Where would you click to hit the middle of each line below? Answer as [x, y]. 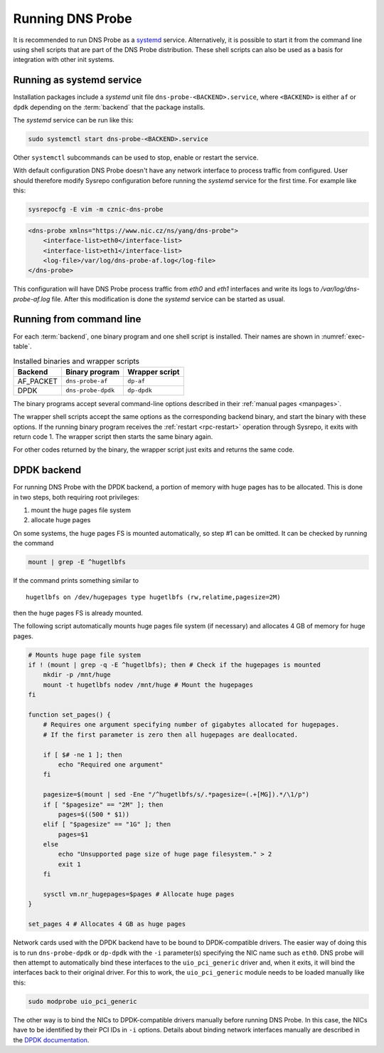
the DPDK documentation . [51, 1039]
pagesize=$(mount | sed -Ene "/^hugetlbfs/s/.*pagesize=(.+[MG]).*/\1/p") [176, 795]
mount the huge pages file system [81, 510]
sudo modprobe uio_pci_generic [83, 1001]
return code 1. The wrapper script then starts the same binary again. [113, 436]
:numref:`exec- [343, 336]
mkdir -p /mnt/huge [77, 675]
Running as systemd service [78, 80]
